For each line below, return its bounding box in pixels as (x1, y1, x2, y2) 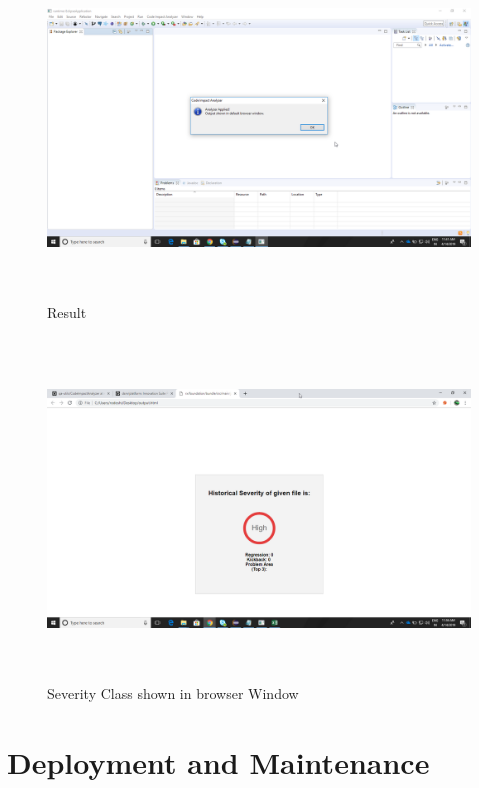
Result (47, 302, 87, 323)
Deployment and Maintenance (7, 742, 430, 782)
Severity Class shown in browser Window (47, 683, 299, 704)
